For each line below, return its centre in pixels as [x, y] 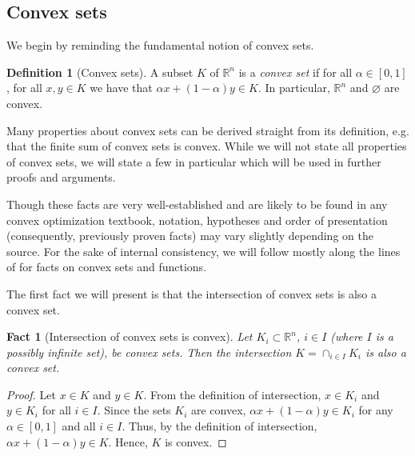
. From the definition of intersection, [232, 394]
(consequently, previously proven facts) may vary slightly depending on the [190, 236]
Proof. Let [31, 394]
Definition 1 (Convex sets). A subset [100, 72]
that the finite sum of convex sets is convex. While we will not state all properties [207, 146]
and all [79, 426]
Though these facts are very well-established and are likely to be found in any [197, 204]
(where [347, 336]
